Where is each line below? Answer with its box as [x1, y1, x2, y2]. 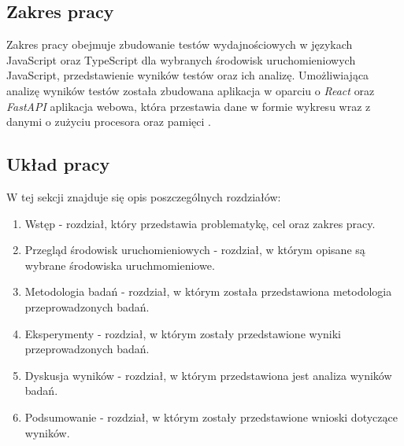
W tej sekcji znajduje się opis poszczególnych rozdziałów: [6, 188, 281, 205]
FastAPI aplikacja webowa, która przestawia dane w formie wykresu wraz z [6, 98, 371, 114]
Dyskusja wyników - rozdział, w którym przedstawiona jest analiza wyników [24, 367, 392, 383]
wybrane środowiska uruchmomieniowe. [24, 256, 215, 273]
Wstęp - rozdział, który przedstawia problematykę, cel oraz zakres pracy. [24, 215, 376, 231]
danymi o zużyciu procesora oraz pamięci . [6, 113, 211, 130]
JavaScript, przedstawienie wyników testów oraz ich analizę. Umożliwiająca [6, 67, 369, 83]
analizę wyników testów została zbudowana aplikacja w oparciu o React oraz [6, 82, 375, 98]
